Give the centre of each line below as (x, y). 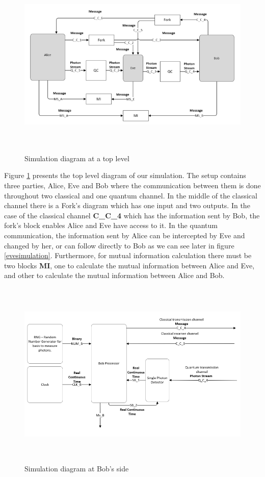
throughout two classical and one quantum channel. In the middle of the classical (131, 195)
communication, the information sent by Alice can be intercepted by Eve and (125, 235)
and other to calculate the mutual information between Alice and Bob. (114, 275)
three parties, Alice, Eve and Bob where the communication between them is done (132, 185)
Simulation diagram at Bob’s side (77, 468)
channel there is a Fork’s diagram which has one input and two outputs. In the (127, 205)
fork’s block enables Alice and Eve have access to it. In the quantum (111, 225)
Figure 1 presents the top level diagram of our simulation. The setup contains (125, 175)
